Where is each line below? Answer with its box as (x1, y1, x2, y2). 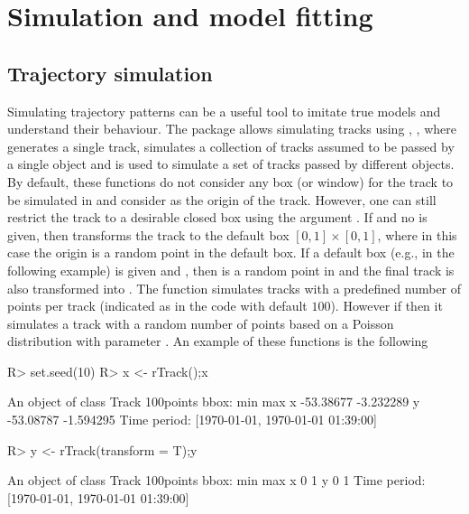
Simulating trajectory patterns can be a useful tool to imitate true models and (7, 101, 441, 120)
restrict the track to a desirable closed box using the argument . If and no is (7, 208, 428, 227)
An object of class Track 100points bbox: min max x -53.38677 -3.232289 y (7, 392, 420, 411)
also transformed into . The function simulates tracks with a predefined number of (7, 278, 462, 297)
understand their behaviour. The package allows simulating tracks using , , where (7, 119, 456, 138)
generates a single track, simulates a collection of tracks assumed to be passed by (7, 136, 455, 155)
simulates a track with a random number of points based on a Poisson (7, 313, 394, 332)
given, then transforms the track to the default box (7, 225, 290, 244)
